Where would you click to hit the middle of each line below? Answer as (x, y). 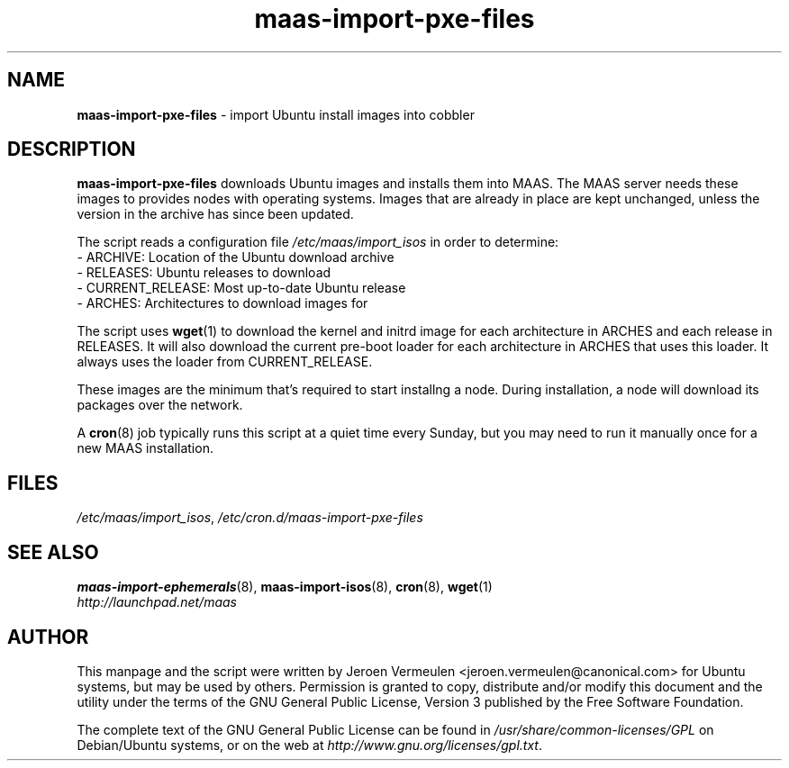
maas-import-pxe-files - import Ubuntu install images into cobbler (276, 114)
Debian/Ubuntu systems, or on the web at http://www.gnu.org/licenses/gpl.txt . (309, 745)
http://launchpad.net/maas (157, 602)
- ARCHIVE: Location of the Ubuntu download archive (236, 258)
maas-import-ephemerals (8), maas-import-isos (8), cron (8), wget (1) (285, 587)
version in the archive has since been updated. (215, 214)
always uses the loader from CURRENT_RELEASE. (225, 362)
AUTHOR (48, 637)
